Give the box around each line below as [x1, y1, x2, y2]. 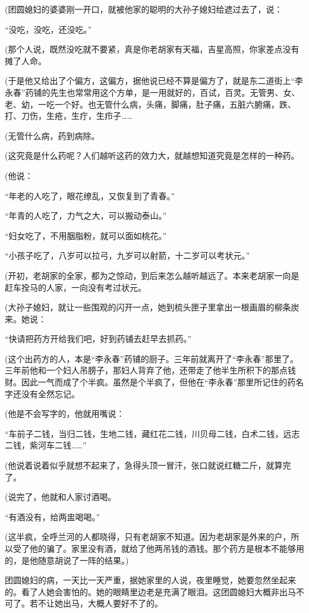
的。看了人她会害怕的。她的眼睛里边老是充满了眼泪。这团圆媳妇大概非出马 [5, 585, 296, 598]
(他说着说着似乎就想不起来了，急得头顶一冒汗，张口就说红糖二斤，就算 [5, 459, 283, 471]
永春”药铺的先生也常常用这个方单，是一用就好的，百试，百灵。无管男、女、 [5, 86, 300, 98]
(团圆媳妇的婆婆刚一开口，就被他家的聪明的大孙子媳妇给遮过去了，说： [5, 3, 283, 15]
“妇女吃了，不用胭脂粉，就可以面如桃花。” [5, 229, 167, 241]
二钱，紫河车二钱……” [5, 439, 87, 451]
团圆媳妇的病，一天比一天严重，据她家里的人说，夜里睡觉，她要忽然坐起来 [5, 574, 296, 586]
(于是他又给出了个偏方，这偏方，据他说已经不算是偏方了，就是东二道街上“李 [5, 74, 304, 87]
